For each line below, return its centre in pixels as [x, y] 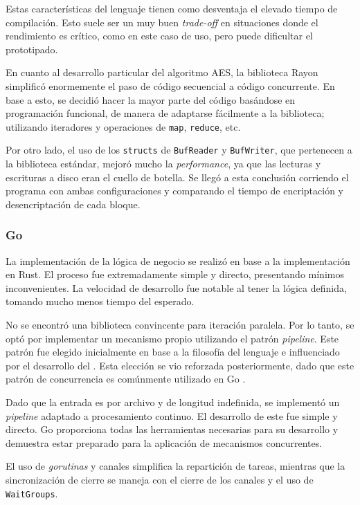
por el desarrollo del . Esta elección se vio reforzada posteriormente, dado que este [180, 365]
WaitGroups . [32, 493]
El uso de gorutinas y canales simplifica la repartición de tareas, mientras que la [175, 466]
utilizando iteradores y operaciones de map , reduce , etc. [123, 126]
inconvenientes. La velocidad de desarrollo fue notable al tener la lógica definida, [176, 287]
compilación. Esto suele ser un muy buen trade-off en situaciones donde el [162, 22]
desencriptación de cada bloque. [73, 204]
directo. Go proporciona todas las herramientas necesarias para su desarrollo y [172, 429]
